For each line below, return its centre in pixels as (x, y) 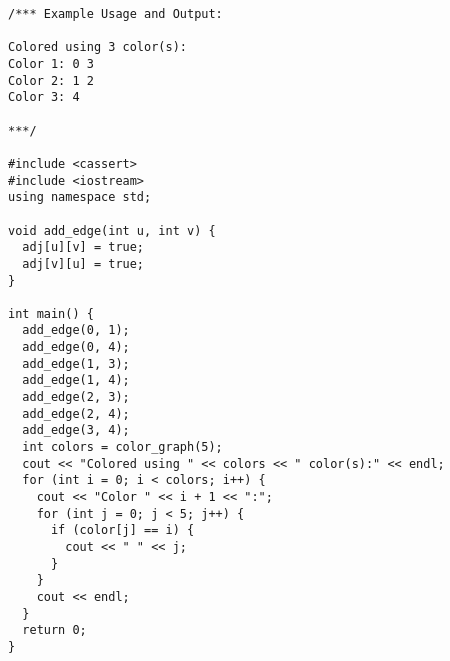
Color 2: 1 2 (51, 80)
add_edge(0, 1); (76, 330)
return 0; (54, 630)
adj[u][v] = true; (83, 247)
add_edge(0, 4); (76, 347)
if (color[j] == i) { (122, 530)
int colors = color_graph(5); (122, 447)
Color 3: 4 (44, 97)
